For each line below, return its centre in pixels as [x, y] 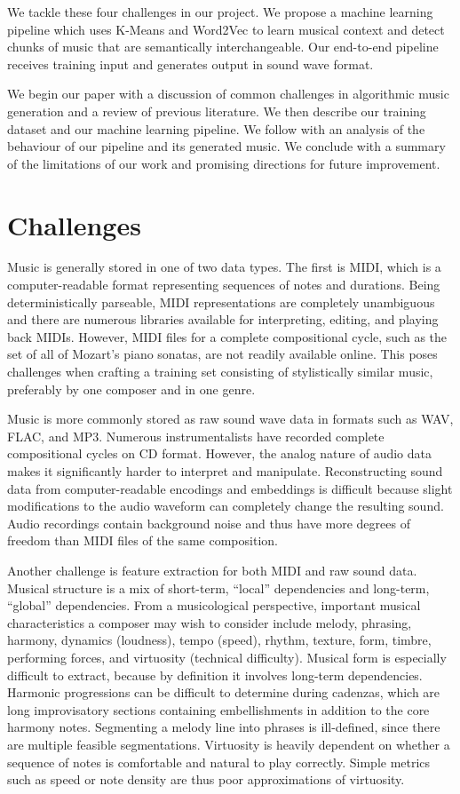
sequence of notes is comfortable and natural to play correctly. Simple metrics [219, 762]
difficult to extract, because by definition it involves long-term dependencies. [215, 675]
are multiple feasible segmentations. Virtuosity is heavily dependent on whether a [229, 744]
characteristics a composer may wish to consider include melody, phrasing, [210, 622]
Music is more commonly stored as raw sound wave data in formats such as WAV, [230, 419]
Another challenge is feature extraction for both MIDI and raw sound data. [212, 570]
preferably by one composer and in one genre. [131, 389]
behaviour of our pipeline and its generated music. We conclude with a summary [226, 146]
